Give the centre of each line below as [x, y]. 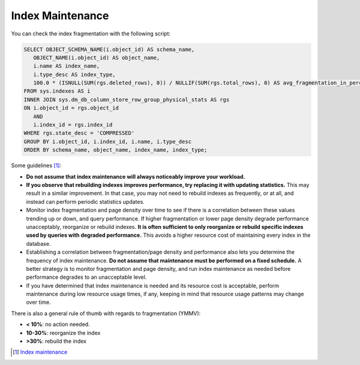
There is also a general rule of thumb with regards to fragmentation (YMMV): [106, 313]
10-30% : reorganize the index [63, 333]
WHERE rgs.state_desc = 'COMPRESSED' [79, 133]
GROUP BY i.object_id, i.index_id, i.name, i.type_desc [108, 141]
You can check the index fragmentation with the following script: [91, 34]
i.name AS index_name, [67, 66]
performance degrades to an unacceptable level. [86, 277]
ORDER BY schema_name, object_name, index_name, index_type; [115, 150]
